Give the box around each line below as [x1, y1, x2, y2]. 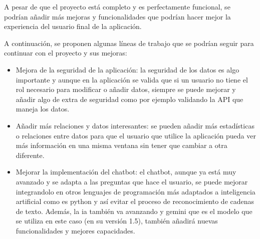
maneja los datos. [16, 103, 70, 114]
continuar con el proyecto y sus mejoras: [4, 47, 127, 58]
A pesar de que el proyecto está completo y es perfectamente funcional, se [4, 1, 230, 11]
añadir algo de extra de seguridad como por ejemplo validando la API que [16, 93, 243, 104]
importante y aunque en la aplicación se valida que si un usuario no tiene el [16, 74, 248, 84]
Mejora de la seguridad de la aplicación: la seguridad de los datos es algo [16, 64, 239, 74]
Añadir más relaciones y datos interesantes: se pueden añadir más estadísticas [16, 120, 254, 130]
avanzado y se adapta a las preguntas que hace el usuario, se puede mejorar [16, 176, 248, 186]
